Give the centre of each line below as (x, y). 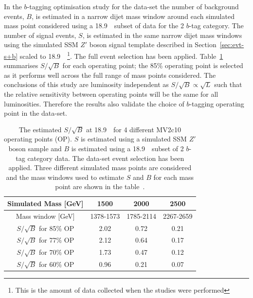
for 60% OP (57, 264)
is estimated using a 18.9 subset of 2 (127, 148)
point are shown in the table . (100, 186)
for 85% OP (57, 228)
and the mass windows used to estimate (65, 177)
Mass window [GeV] (45, 216)
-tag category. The (216, 26)
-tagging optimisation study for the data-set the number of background (133, 6)
